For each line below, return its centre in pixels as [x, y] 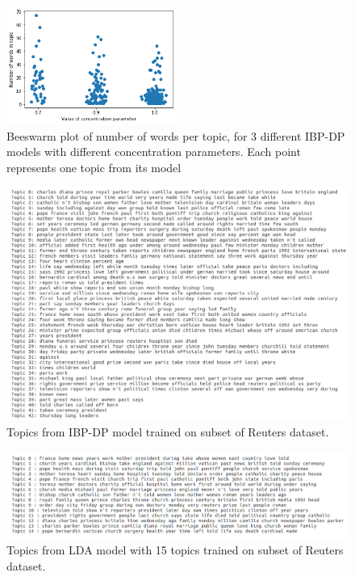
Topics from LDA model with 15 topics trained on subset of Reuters [175, 550]
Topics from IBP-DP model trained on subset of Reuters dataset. [168, 431]
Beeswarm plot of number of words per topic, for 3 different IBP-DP [176, 135]
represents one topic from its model [94, 167]
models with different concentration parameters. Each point [154, 152]
